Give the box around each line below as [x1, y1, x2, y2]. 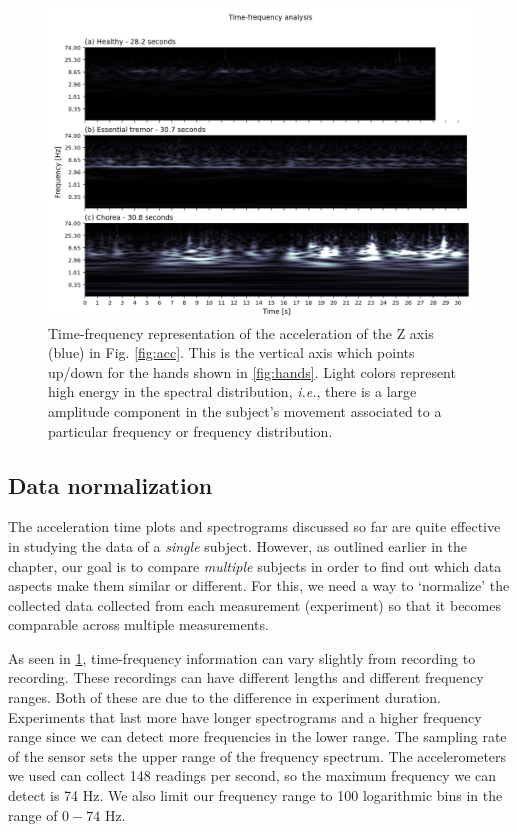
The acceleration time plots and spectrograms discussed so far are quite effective [8, 516, 501, 537]
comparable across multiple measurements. [8, 614, 269, 635]
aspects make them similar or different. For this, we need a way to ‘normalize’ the [8, 575, 510, 596]
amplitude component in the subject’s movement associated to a [48, 400, 442, 421]
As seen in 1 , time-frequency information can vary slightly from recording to [8, 647, 476, 668]
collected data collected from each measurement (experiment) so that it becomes [8, 594, 501, 615]
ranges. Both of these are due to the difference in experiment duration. [8, 687, 441, 708]
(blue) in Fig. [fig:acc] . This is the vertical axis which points [48, 342, 415, 363]
